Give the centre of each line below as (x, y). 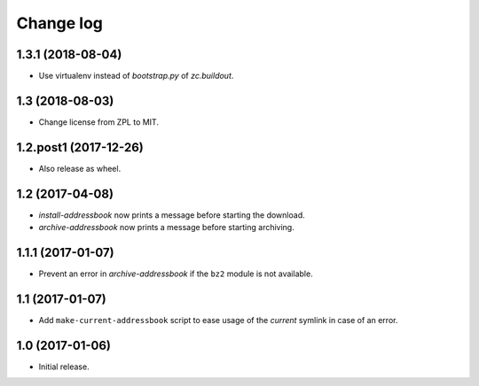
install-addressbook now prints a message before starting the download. (172, 215)
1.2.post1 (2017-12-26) (80, 147)
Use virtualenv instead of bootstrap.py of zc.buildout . (136, 76)
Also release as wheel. (80, 168)
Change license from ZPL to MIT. (99, 122)
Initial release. (64, 367)
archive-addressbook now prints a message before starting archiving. (166, 228)
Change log (60, 23)
